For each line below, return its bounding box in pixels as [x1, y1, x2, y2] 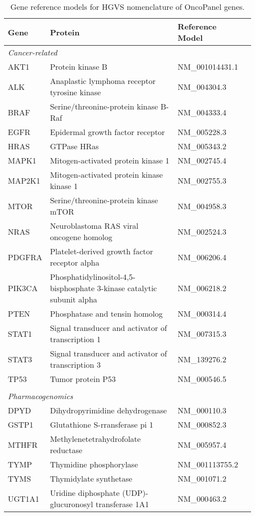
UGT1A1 [8, 492, 40, 504]
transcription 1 [50, 333, 101, 345]
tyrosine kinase [50, 86, 101, 98]
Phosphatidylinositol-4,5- [50, 271, 136, 282]
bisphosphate [50, 282, 95, 294]
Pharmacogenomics [8, 390, 73, 402]
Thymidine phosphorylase [50, 459, 138, 470]
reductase [50, 444, 82, 456]
